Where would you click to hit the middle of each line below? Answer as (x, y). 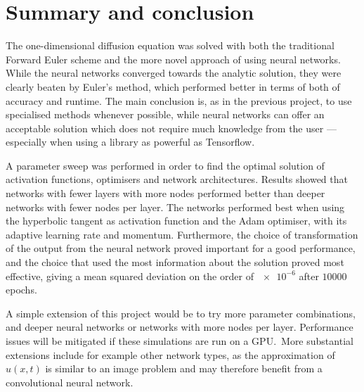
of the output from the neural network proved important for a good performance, (181, 248)
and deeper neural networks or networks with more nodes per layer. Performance (180, 327)
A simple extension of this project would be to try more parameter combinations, (181, 313)
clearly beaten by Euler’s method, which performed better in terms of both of (173, 86)
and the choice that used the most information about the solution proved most (175, 262)
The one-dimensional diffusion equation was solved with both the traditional (170, 45)
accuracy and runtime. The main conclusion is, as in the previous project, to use (179, 100)
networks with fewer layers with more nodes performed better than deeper (165, 193)
